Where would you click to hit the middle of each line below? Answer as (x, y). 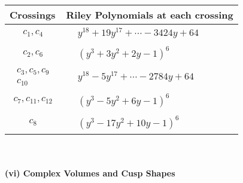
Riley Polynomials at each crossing (150, 15)
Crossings (33, 15)
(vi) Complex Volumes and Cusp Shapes (90, 173)
